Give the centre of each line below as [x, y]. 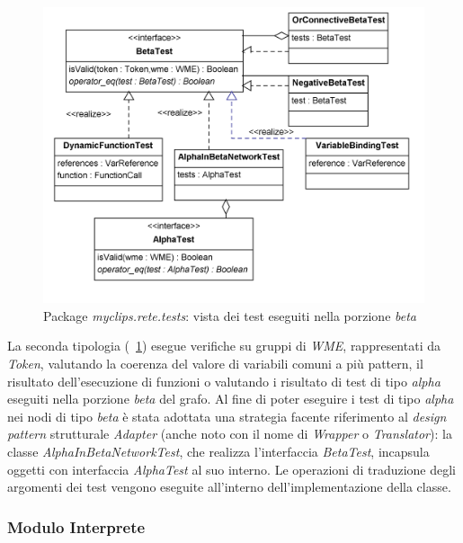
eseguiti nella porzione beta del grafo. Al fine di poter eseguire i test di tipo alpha [231, 399]
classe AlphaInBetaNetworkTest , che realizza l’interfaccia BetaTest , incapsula [218, 451]
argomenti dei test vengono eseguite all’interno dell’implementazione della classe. [229, 487]
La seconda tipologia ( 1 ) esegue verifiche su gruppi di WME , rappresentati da [224, 346]
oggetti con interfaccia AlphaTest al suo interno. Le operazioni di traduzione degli [232, 469]
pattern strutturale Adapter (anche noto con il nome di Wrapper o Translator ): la [230, 434]
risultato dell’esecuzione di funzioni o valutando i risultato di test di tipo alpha [224, 381]
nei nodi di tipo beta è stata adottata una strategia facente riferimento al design [227, 416]
